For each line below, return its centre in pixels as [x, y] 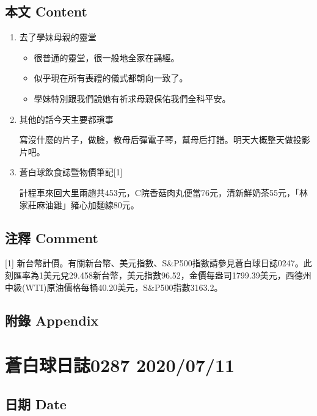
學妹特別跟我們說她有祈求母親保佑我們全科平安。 [132, 98]
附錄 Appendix [52, 320]
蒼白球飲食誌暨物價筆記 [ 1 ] [71, 172]
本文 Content [46, 11]
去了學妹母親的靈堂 [58, 37]
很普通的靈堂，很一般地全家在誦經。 [107, 57]
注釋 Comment [52, 237]
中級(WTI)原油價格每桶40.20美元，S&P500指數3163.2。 [114, 287]
